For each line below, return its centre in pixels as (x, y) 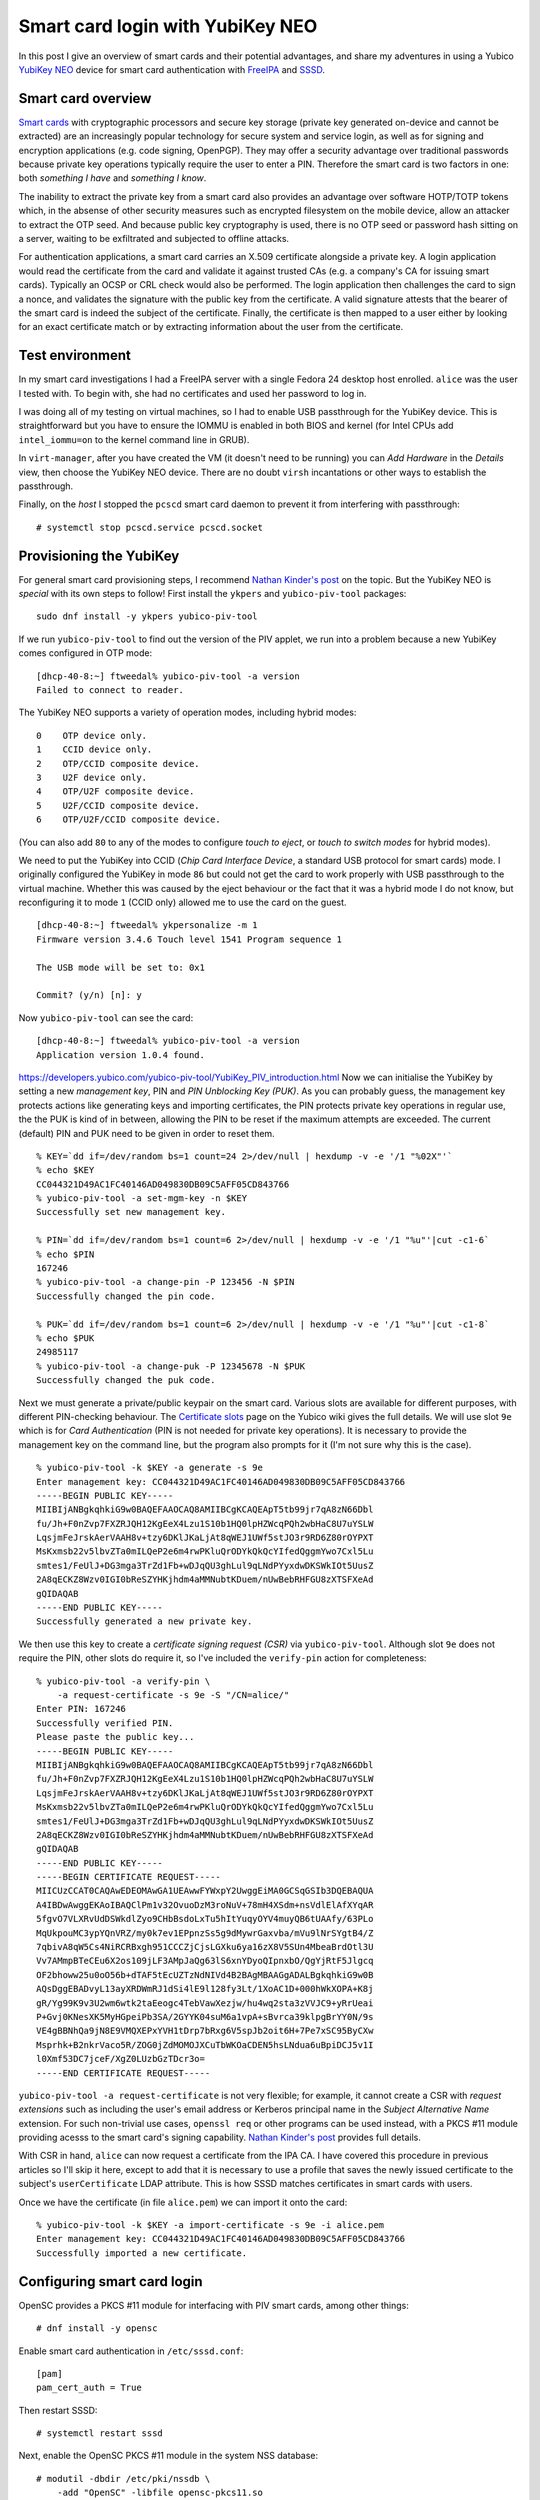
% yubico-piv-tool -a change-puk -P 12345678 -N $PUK (170, 1366)
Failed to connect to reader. (110, 689)
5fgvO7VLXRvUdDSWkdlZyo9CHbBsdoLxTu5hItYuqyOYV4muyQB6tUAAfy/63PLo (205, 1919)
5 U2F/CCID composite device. (118, 805)
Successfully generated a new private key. (144, 1621)
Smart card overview (85, 98)
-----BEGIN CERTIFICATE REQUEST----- (129, 1877)
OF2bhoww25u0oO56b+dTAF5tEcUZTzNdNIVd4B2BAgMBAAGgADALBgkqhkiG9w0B (205, 1974)
